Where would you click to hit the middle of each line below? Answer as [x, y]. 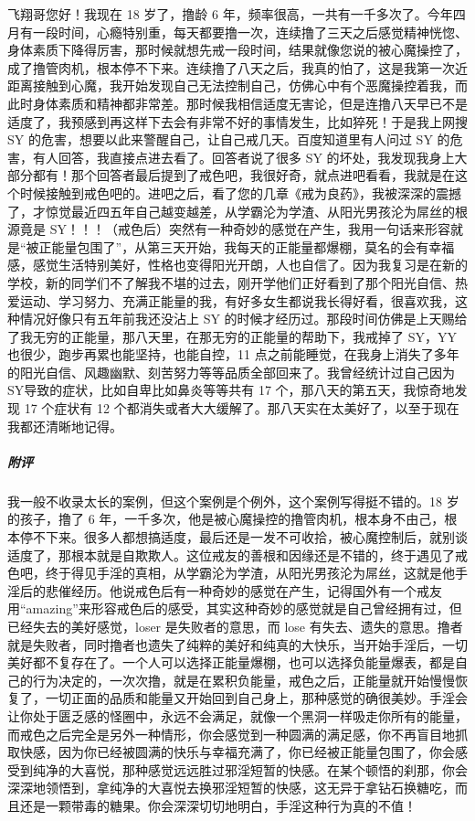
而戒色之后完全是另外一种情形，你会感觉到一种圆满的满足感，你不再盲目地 [231, 734]
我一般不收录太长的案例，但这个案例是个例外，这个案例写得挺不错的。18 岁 [233, 501]
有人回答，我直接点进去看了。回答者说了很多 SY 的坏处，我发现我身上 [243, 157]
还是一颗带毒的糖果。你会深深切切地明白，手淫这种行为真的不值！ [218, 805]
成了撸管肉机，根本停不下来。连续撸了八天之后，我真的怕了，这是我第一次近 [237, 67]
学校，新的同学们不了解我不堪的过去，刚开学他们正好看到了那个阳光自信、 [231, 282]
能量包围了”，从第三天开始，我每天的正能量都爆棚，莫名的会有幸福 [253, 246]
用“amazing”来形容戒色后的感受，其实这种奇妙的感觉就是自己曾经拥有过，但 [235, 608]
